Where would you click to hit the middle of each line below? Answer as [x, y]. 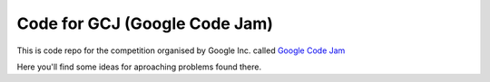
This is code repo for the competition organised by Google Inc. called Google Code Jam [181, 50]
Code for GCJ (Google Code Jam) [145, 23]
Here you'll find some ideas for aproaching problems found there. [139, 67]
